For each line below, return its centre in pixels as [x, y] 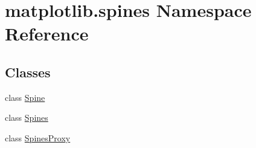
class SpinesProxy [38, 137]
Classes [28, 72]
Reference [47, 34]
